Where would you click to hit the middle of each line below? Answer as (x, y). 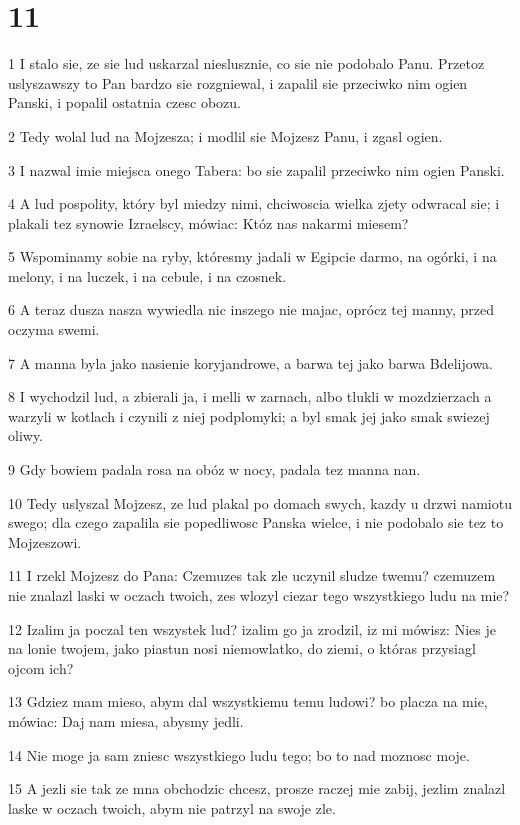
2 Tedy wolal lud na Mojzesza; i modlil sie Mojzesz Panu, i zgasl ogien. (225, 135)
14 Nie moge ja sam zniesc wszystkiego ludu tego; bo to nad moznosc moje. (239, 754)
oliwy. (26, 435)
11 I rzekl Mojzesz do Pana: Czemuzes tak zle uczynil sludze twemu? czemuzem (252, 575)
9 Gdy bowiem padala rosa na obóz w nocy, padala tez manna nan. (214, 469)
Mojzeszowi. (45, 541)
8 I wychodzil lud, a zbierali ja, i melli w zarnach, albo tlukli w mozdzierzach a (250, 396)
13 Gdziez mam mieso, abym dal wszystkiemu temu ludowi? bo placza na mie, (248, 701)
